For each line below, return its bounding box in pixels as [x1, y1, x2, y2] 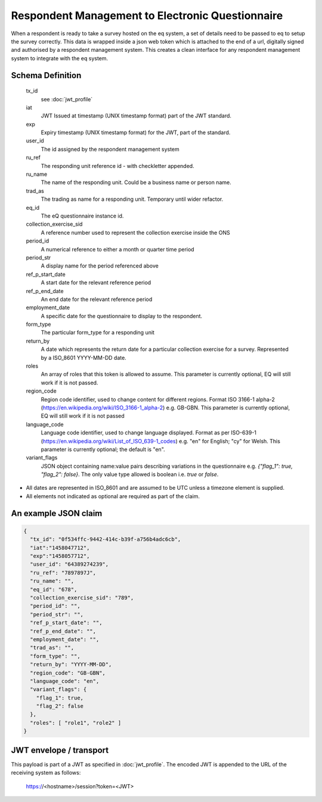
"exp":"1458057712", [30, 553, 90, 559]
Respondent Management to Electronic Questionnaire [11, 9, 283, 22]
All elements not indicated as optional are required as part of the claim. [26, 492, 200, 500]
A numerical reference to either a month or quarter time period [41, 245, 194, 253]
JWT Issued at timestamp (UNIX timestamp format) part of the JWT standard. [41, 112, 232, 119]
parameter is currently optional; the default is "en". [41, 446, 165, 453]
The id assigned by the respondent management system [41, 145, 180, 153]
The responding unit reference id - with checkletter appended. [41, 162, 194, 169]
